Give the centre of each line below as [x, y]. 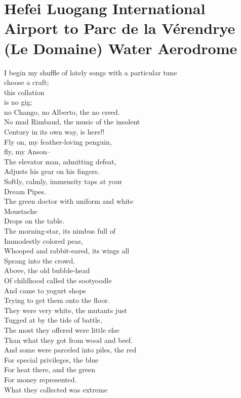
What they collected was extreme [56, 389]
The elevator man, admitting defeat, [60, 161]
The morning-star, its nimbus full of [60, 231]
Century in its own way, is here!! [54, 132]
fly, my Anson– [27, 151]
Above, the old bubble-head [47, 270]
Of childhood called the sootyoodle [58, 280]
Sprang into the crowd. [40, 260]
